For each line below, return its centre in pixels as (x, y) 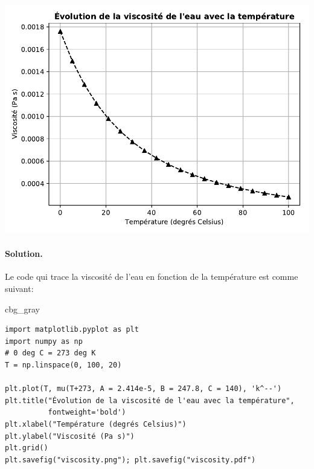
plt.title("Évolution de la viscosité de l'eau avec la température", (150, 400)
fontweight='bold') (87, 412)
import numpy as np (44, 341)
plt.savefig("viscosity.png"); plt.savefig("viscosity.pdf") (130, 460)
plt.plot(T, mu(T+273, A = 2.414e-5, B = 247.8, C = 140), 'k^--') (143, 389)
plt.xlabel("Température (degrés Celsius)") (96, 424)
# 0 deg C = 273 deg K (50, 353)
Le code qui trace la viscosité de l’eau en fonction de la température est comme (152, 277)
